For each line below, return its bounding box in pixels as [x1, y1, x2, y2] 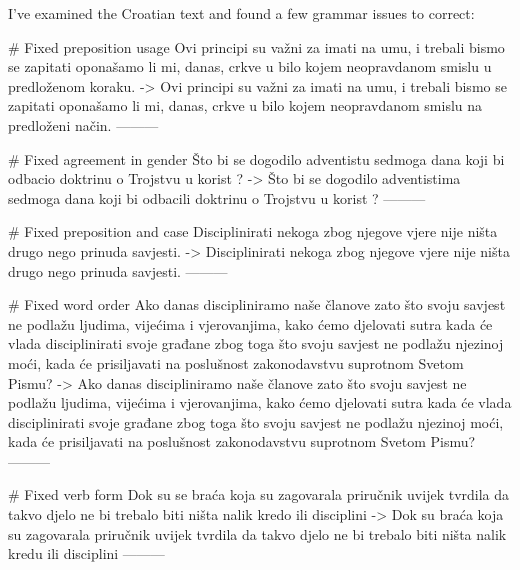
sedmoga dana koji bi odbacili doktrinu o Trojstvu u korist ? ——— [8, 187, 426, 208]
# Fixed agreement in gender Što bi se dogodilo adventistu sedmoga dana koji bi [8, 148, 505, 169]
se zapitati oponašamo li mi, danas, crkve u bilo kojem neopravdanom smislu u [8, 56, 492, 77]
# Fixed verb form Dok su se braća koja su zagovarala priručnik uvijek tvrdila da [8, 484, 510, 505]
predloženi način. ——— [8, 114, 159, 135]
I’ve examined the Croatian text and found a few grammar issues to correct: [8, 3, 475, 23]
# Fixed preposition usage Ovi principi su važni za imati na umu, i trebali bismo [8, 36, 505, 57]
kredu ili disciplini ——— [8, 543, 165, 564]
